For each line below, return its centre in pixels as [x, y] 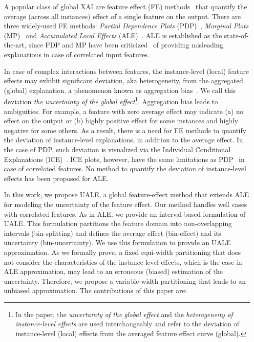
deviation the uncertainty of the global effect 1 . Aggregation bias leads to [111, 101]
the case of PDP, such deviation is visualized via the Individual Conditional [117, 149]
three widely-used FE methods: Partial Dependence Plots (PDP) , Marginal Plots [126, 26]
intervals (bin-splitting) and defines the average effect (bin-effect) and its [113, 233]
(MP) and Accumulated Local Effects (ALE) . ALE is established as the [113, 35]
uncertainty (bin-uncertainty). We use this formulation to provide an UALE [117, 242]
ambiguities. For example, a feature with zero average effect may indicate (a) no [124, 111]
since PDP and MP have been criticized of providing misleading [126, 45]
